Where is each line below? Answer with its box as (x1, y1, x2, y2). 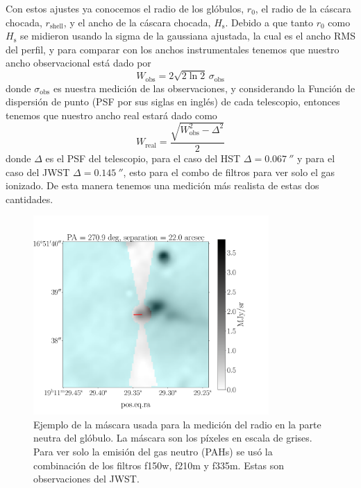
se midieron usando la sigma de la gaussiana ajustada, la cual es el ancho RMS (19, 28, 355, 43)
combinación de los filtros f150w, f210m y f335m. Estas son (33, 458, 285, 472)
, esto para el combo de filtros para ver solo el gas (123, 164, 335, 179)
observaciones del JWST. (33, 471, 140, 486)
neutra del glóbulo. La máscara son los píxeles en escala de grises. (33, 430, 312, 445)
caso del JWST (6, 164, 70, 179)
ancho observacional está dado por (6, 55, 151, 70)
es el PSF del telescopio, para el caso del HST (45, 150, 241, 165)
